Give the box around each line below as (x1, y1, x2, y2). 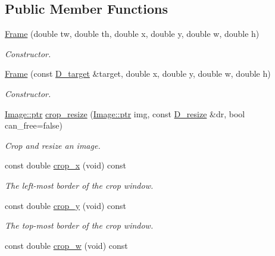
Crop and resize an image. (5, 139, 101, 151)
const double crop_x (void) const (5, 159, 126, 171)
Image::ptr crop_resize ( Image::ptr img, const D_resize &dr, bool (5, 107, 245, 120)
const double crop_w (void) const (5, 239, 128, 251)
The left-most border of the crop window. (5, 179, 154, 191)
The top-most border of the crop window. (5, 219, 154, 232)
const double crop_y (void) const (5, 199, 126, 211)
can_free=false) (5, 119, 62, 132)
